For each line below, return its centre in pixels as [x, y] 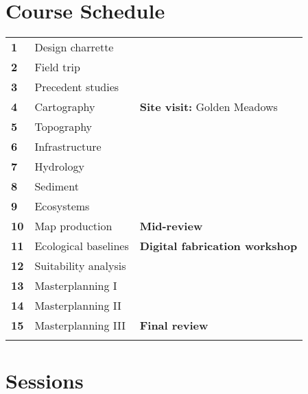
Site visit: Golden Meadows [209, 107]
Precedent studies [77, 87]
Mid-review [171, 226]
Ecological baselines [82, 246]
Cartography [65, 107]
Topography [63, 127]
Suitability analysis [80, 266]
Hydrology [59, 167]
